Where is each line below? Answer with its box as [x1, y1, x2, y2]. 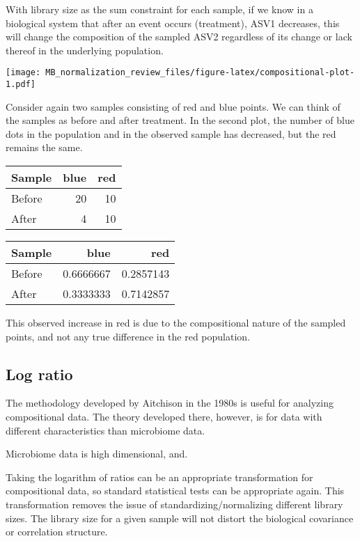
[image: [6, 68, 41, 78]
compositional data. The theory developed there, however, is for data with [6, 409, 322, 424]
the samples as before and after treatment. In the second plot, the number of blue [6, 113, 354, 127]
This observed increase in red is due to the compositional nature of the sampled [6, 315, 346, 330]
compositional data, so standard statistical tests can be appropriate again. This [6, 483, 345, 498]
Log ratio [6, 363, 73, 384]
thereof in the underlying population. [6, 42, 164, 57]
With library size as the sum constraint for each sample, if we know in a [6, 2, 313, 16]
